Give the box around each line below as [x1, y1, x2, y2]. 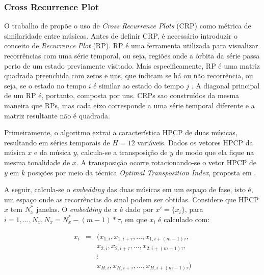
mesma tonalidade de [4, 157, 70, 167]
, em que [120, 213, 147, 224]
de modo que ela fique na [175, 147, 254, 158]
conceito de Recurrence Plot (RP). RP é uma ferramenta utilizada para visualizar [4, 40, 258, 51]
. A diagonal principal [191, 80, 260, 90]
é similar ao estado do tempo [93, 80, 184, 90]
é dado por [120, 204, 153, 215]
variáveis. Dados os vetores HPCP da [137, 137, 253, 147]
